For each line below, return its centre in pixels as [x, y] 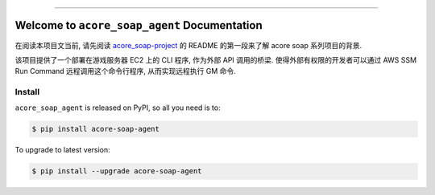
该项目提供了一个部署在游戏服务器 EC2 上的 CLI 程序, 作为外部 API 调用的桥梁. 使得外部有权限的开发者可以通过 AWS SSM [216, 59]
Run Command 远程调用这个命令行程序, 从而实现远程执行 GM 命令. [126, 71]
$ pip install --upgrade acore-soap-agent [117, 171]
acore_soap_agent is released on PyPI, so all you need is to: [118, 108]
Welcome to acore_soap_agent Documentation [139, 25]
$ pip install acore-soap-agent [96, 129]
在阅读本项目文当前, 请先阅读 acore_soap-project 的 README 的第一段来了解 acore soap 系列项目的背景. [188, 45]
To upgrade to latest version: [62, 150]
